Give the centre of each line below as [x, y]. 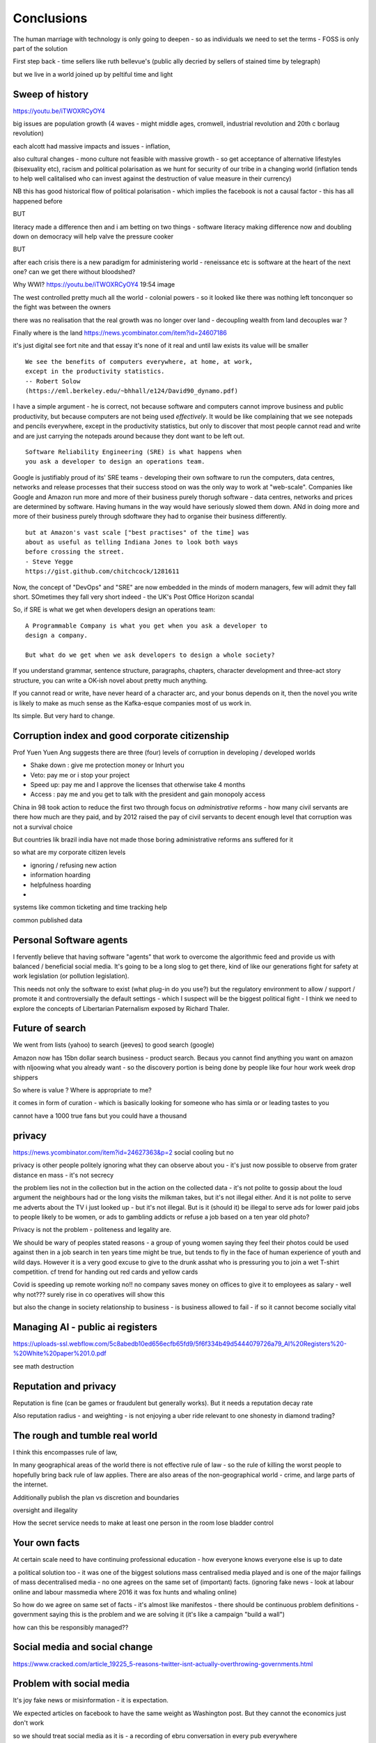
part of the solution [40, 48]
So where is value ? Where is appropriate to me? [83, 1090]
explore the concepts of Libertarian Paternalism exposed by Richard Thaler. [121, 1008]
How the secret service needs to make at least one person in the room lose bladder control [143, 1523]
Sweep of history [51, 94]
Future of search [49, 1028]
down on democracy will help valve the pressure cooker [93, 236]
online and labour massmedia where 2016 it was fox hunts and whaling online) [125, 1592]
